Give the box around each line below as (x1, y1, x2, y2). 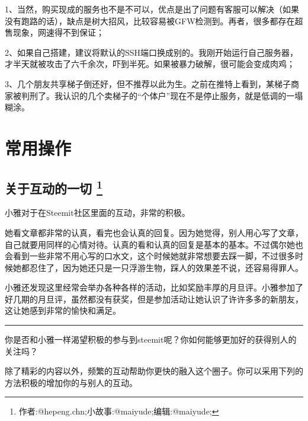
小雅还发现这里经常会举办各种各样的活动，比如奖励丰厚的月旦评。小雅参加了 (5, 281, 303, 294)
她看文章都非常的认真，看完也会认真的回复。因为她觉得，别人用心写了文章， (5, 226, 303, 238)
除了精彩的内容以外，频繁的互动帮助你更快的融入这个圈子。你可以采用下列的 (5, 365, 303, 377)
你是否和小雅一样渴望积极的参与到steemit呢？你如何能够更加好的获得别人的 (5, 333, 297, 346)
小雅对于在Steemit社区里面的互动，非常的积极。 (5, 206, 190, 219)
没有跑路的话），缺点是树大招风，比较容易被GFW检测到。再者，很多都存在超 (5, 14, 303, 27)
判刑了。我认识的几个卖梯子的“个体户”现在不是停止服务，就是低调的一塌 (21, 89, 303, 101)
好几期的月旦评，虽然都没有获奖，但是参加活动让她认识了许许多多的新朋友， (5, 292, 303, 305)
